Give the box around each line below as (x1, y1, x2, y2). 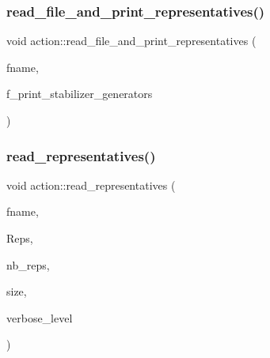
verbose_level (6, 309, 73, 326)
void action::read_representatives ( (6, 176, 176, 193)
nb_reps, (6, 256, 50, 273)
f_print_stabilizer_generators (6, 85, 153, 102)
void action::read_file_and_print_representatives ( (6, 32, 257, 49)
